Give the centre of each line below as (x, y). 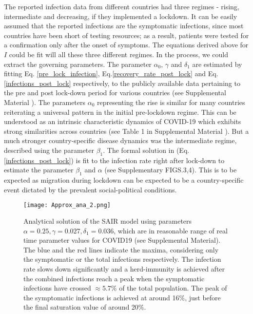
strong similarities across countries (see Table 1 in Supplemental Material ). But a (126, 131)
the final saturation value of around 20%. (85, 307)
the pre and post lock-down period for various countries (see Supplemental (115, 93)
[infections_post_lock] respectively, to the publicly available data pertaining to (122, 83)
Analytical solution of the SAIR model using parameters (108, 220)
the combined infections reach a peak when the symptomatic (114, 278)
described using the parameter (49, 150)
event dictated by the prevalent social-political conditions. (90, 189)
